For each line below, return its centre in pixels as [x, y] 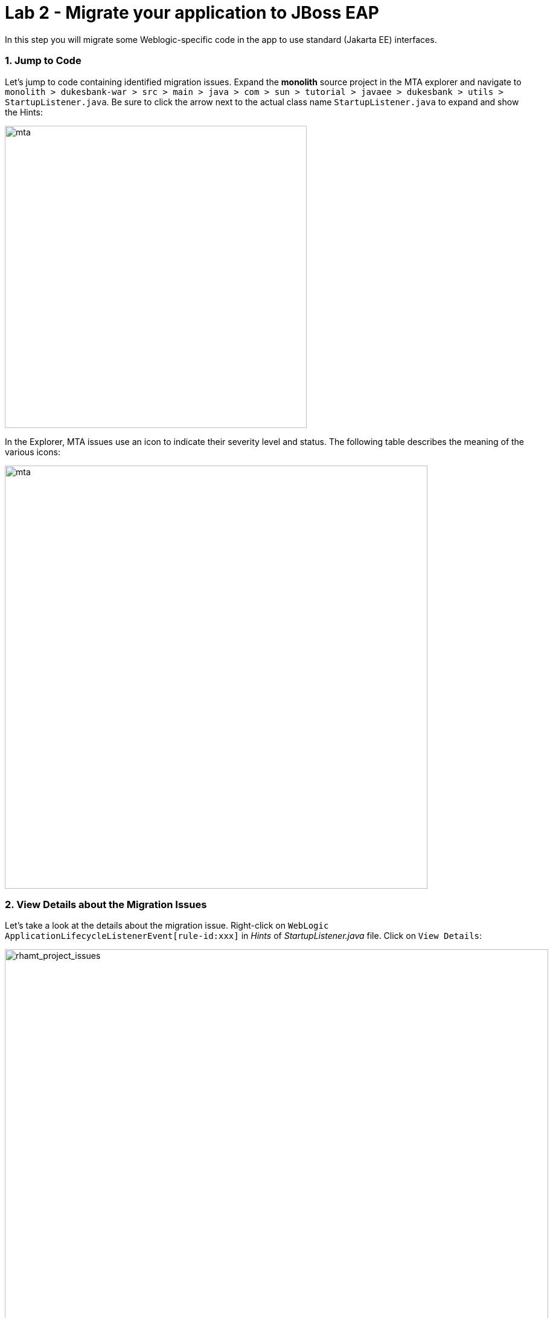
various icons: [33, 452]
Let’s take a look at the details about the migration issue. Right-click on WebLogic [167, 926]
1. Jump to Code [43, 61]
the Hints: [24, 112]
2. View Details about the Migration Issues [106, 904]
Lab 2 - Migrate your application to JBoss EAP [192, 13]
